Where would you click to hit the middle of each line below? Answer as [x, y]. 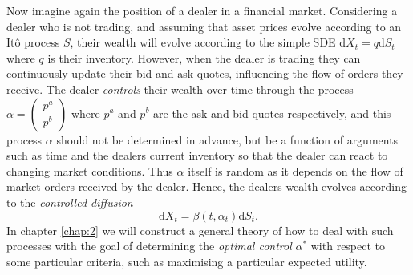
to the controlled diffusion [70, 202]
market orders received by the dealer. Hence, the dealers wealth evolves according [206, 186]
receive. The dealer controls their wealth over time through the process [180, 89]
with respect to [348, 246]
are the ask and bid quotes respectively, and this [272, 113]
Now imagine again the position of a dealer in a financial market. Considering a [202, 10]
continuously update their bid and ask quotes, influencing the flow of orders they [205, 73]
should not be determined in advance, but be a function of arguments [227, 139]
